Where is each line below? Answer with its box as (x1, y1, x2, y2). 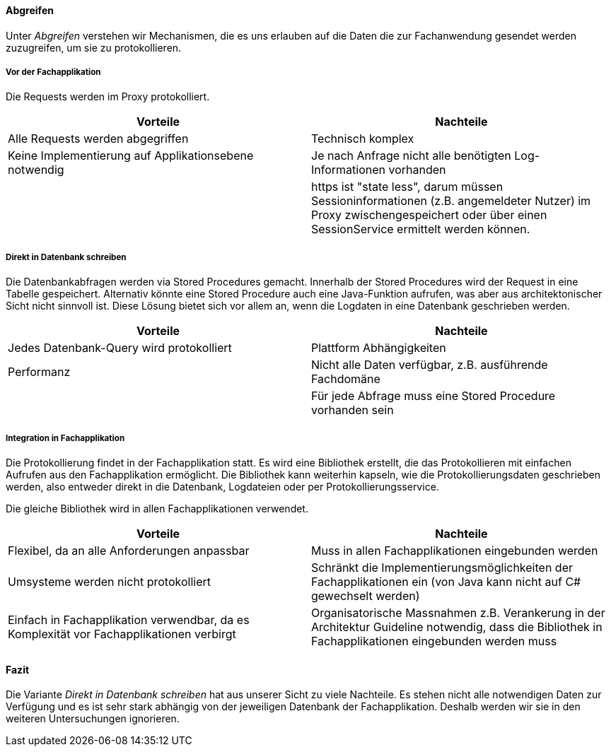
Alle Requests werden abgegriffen (8, 131, 189, 146)
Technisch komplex (311, 131, 414, 146)
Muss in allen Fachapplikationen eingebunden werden (311, 543, 598, 558)
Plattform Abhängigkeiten (311, 341, 446, 356)
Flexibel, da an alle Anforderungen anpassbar (8, 543, 250, 558)
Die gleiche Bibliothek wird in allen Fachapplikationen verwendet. (6, 502, 308, 515)
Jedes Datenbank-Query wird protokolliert (8, 341, 232, 356)
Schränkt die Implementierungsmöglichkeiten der (311, 560, 573, 575)
